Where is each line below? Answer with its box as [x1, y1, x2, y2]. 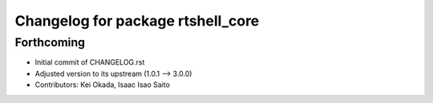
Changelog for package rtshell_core [14, 12, 260, 30]
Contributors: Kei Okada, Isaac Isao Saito [34, 80, 170, 89]
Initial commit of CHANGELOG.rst [34, 57, 145, 67]
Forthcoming [14, 35, 86, 50]
